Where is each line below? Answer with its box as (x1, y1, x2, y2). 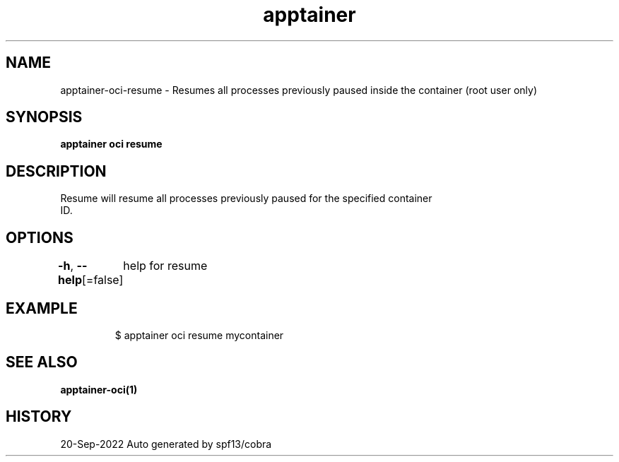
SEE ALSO (6, 353, 78, 372)
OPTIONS (6, 228, 73, 247)
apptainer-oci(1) (60, 383, 138, 396)
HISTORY (6, 408, 72, 426)
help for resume (123, 259, 208, 273)
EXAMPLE (6, 299, 78, 317)
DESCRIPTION (6, 162, 107, 180)
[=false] (81, 273, 124, 288)
